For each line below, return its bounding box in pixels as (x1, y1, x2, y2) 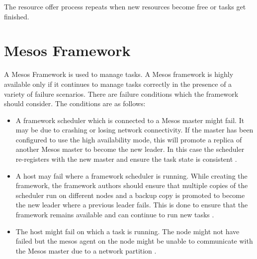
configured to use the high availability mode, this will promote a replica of (15, 134, 242, 144)
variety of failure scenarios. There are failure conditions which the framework (4, 88, 239, 99)
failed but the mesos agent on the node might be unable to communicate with (15, 236, 253, 246)
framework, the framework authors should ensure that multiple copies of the (15, 180, 248, 191)
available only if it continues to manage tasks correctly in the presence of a (4, 78, 232, 89)
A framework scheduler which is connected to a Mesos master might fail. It (15, 115, 245, 125)
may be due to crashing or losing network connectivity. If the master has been (15, 125, 254, 135)
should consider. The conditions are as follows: (4, 98, 146, 109)
